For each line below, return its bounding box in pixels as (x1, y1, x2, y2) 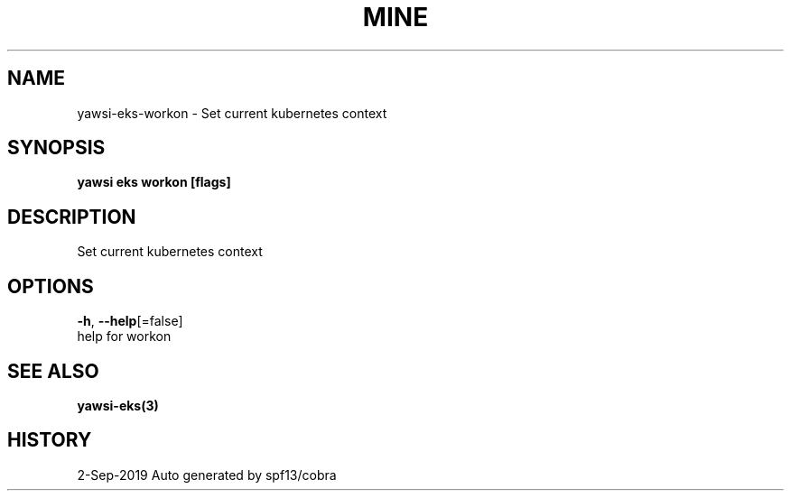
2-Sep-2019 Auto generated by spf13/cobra (77, 466, 337, 483)
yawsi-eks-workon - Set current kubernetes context (77, 105, 387, 121)
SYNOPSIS (7, 136, 106, 160)
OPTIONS (7, 274, 94, 298)
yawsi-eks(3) (77, 397, 159, 413)
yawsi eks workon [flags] (77, 174, 231, 190)
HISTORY (7, 429, 92, 452)
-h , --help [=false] (77, 313, 183, 329)
